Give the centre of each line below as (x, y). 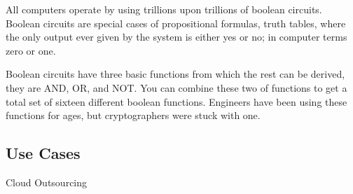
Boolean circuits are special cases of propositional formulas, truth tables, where (176, 23)
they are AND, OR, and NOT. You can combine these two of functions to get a (176, 87)
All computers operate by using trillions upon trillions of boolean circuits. (164, 9)
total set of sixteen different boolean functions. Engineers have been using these (176, 101)
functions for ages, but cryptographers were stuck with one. (133, 115)
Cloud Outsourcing (47, 182)
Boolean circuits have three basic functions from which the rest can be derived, (175, 74)
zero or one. (31, 50)
